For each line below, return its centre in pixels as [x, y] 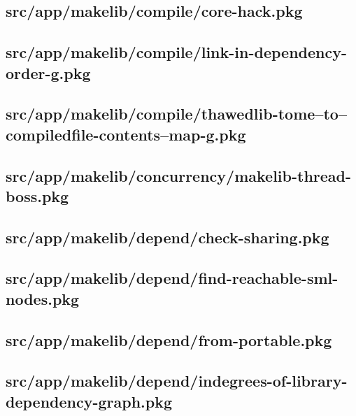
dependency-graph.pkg [89, 401]
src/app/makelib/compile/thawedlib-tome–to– [176, 114]
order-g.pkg [48, 72]
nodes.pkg [43, 298]
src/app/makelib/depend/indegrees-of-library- [177, 381]
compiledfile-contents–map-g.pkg [126, 134]
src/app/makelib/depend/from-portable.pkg [169, 339]
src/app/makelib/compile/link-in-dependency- [176, 52]
